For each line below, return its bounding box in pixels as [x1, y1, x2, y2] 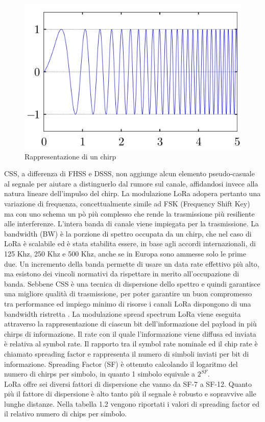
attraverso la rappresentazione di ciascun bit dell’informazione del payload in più [4, 318, 257, 329]
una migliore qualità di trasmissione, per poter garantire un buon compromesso [4, 288, 252, 299]
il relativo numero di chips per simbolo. [4, 408, 127, 419]
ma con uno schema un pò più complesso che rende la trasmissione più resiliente [4, 208, 255, 219]
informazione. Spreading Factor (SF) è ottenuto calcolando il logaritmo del [4, 358, 238, 369]
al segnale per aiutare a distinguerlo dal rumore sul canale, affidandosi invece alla [4, 178, 258, 189]
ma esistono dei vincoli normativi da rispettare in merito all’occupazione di [4, 268, 239, 279]
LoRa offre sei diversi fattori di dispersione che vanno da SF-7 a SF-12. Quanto [4, 378, 252, 389]
